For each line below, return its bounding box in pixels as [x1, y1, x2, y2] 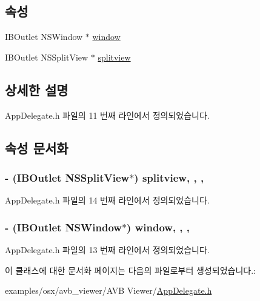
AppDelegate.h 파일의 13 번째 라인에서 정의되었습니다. [5, 243, 210, 256]
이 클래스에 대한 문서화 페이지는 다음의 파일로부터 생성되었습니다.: [5, 263, 256, 276]
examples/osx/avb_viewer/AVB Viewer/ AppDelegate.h [5, 284, 212, 297]
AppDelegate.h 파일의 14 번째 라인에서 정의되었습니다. [5, 194, 210, 207]
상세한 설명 [5, 80, 68, 99]
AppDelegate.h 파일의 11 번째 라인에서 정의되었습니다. [5, 108, 210, 121]
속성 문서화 [5, 138, 68, 157]
